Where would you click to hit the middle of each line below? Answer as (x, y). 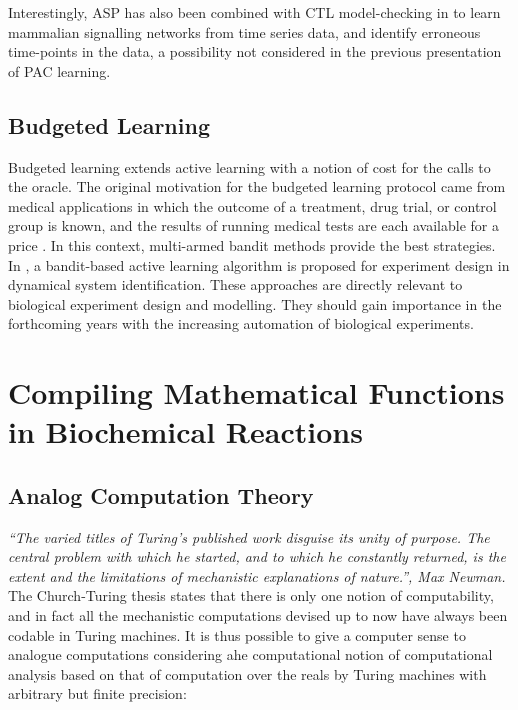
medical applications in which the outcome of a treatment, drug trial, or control (252, 205)
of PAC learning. (59, 70)
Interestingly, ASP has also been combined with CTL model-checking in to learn (254, 12)
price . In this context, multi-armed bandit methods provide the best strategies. (252, 244)
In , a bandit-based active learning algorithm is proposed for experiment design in (259, 264)
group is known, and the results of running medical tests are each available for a (253, 225)
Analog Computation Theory (161, 494)
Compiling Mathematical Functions (256, 392)
